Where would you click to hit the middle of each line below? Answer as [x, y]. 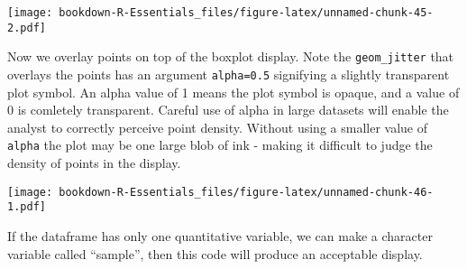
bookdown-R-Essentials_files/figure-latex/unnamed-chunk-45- [246, 13]
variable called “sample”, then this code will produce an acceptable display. [215, 253]
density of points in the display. [94, 163]
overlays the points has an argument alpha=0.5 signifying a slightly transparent [229, 74]
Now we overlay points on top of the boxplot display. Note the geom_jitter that [231, 56]
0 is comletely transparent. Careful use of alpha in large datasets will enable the [228, 110]
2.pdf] [27, 28]
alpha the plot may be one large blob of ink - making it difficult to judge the [220, 145]
